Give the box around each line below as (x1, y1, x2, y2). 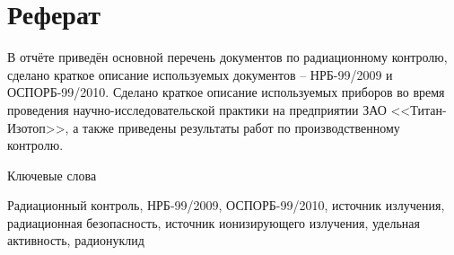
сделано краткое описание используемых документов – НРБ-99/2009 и (7, 65, 393, 84)
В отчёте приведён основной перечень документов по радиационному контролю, (7, 48, 448, 66)
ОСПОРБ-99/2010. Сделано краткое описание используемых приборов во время (7, 83, 445, 101)
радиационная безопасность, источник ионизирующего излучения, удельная (7, 213, 420, 232)
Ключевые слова (7, 165, 97, 184)
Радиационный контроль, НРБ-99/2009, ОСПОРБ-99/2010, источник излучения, (7, 196, 445, 215)
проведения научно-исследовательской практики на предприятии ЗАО (7, 100, 387, 119)
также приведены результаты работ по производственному (83, 118, 400, 136)
